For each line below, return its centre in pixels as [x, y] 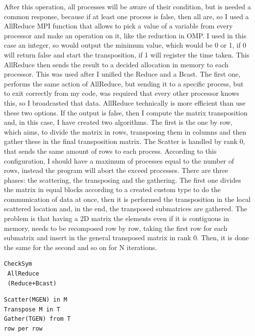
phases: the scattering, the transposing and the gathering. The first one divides [123, 180]
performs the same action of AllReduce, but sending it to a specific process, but [124, 83]
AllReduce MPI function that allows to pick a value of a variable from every [118, 26]
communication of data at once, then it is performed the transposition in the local [127, 199]
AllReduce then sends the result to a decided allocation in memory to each [116, 64]
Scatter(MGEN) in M [36, 300]
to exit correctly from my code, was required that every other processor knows [122, 93]
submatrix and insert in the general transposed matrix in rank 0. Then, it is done [127, 238]
